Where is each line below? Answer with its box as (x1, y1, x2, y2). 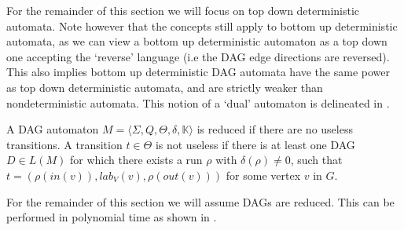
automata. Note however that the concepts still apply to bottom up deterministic (6, 17, 398, 34)
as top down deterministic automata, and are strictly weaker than (6, 78, 323, 95)
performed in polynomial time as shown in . (6, 209, 217, 225)
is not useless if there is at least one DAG (155, 136, 355, 152)
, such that (290, 152, 343, 168)
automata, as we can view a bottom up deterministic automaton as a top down (6, 33, 387, 49)
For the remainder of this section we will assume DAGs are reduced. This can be (6, 193, 395, 210)
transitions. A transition (6, 136, 123, 152)
